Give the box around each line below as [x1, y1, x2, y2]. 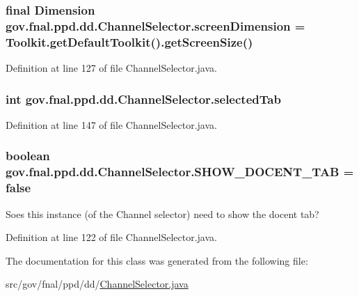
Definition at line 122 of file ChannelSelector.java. [6, 230, 217, 244]
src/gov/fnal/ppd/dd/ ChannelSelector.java [6, 276, 189, 291]
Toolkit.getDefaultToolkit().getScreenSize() [6, 33, 253, 50]
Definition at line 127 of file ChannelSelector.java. [6, 61, 217, 75]
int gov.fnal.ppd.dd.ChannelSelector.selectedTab [6, 90, 281, 107]
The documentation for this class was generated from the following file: [6, 253, 308, 267]
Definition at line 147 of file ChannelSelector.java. [6, 117, 217, 132]
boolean [6, 147, 50, 164]
